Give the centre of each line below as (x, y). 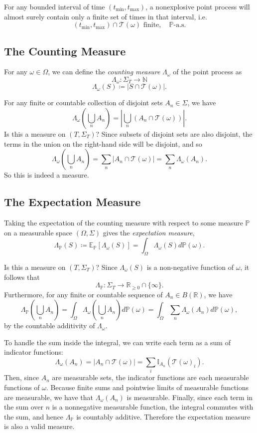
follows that (22, 277)
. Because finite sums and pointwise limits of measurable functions (148, 387)
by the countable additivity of (50, 325)
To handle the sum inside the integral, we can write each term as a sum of (117, 342)
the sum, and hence (34, 416)
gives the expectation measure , (149, 232)
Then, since (22, 377)
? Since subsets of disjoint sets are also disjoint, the (174, 134)
